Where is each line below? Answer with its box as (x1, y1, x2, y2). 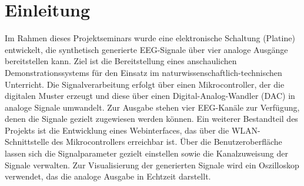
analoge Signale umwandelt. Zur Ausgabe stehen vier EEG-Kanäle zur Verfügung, (5, 101, 300, 113)
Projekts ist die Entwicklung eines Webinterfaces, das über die (5, 124, 229, 136)
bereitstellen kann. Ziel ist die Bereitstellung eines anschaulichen (5, 55, 237, 67)
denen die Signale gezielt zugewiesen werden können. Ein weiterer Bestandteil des (5, 112, 298, 125)
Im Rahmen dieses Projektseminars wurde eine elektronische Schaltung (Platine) (5, 32, 295, 44)
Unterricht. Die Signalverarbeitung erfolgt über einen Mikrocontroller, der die (5, 78, 285, 90)
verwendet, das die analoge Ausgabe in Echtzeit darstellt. (5, 170, 211, 182)
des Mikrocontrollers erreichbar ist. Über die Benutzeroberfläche (51, 135, 282, 148)
